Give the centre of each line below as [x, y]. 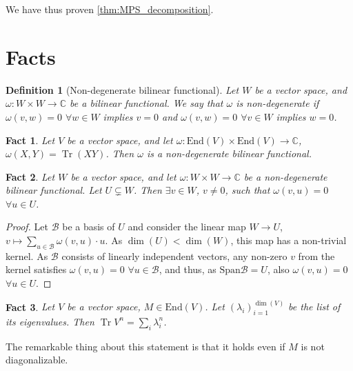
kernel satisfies [36, 269]
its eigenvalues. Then [50, 321]
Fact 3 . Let [30, 307]
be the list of [314, 307]
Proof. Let [27, 227]
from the [316, 255]
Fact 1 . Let [30, 140]
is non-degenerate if [278, 103]
